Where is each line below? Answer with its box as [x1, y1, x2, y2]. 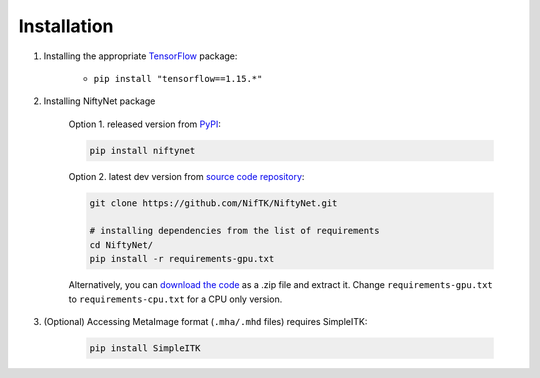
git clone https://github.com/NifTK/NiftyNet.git [89, 197, 338, 209]
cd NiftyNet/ [89, 239, 154, 250]
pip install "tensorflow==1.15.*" [93, 73, 263, 84]
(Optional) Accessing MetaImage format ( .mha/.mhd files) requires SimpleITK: [43, 316, 368, 327]
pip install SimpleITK [89, 342, 201, 354]
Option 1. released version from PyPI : [68, 118, 222, 130]
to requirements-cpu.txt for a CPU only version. [68, 293, 283, 305]
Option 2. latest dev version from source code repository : [68, 170, 305, 182]
